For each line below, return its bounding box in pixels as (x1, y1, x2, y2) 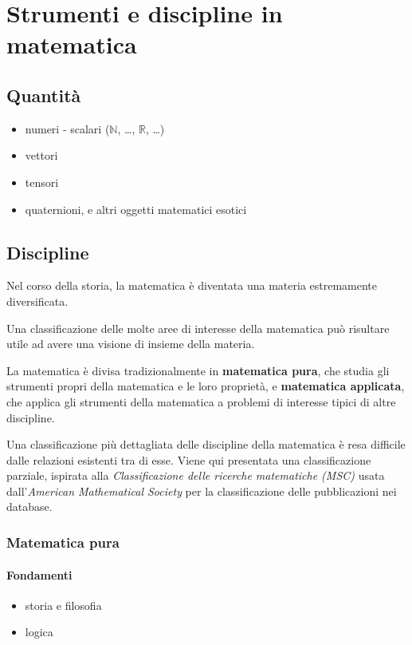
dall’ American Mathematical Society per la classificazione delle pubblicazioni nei (6, 482, 397, 499)
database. (6, 498, 53, 515)
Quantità (6, 82, 81, 107)
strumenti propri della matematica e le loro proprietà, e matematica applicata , (6, 378, 405, 394)
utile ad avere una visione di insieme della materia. (6, 335, 255, 352)
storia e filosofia (25, 596, 102, 613)
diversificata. (6, 292, 69, 309)
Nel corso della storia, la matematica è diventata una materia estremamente (6, 277, 378, 294)
